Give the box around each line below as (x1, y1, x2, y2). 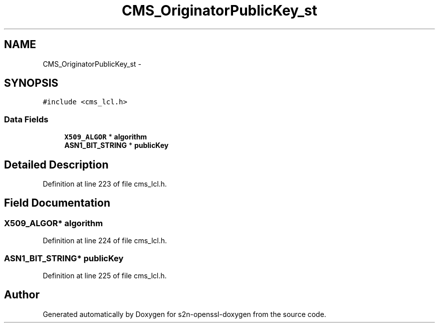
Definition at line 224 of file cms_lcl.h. (43, 236, 167, 245)
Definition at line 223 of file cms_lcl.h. (43, 180, 167, 189)
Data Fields (4, 114, 49, 124)
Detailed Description (4, 158, 109, 171)
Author (4, 288, 40, 301)
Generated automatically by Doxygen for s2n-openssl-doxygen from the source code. (43, 309, 326, 318)
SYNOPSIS (4, 77, 59, 90)
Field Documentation (4, 197, 110, 210)
